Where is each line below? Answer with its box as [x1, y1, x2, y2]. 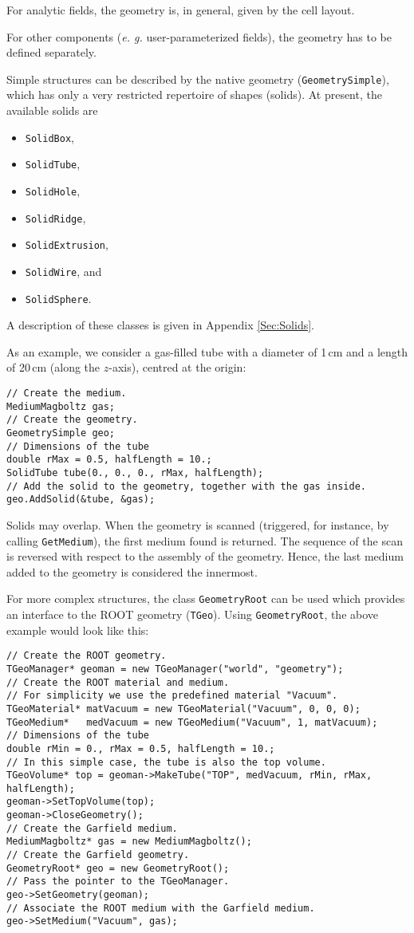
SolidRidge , [25, 209, 86, 226]
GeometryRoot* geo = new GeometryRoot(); [6, 862, 230, 874]
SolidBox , [25, 128, 74, 145]
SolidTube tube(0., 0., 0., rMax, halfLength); [6, 467, 264, 478]
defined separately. [6, 44, 97, 61]
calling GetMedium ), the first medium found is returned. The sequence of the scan [6, 532, 403, 549]
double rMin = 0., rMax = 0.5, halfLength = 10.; [6, 742, 275, 754]
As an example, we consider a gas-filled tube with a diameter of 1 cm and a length [6, 343, 408, 360]
